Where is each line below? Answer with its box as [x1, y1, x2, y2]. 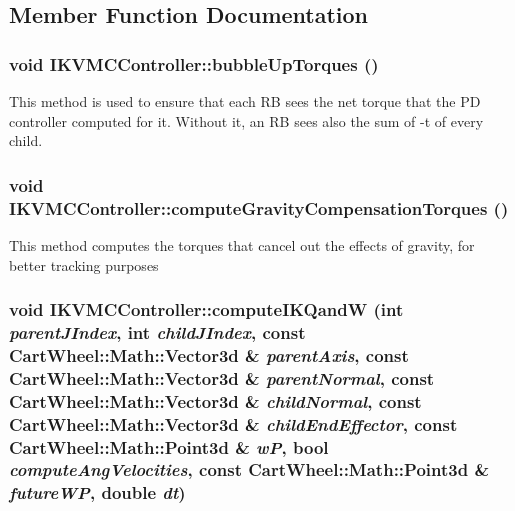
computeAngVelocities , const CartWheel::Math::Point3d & [9, 457, 490, 482]
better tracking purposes [9, 254, 159, 275]
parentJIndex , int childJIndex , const [9, 319, 306, 344]
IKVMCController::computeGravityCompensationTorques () [9, 195, 509, 220]
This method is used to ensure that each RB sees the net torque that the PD [9, 91, 481, 111]
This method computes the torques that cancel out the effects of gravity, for [9, 234, 475, 255]
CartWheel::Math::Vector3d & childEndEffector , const [9, 411, 458, 436]
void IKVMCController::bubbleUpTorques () [9, 51, 379, 76]
